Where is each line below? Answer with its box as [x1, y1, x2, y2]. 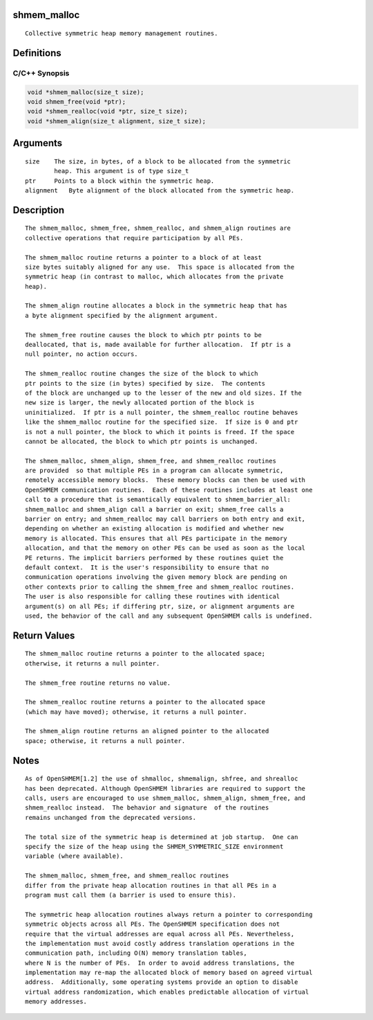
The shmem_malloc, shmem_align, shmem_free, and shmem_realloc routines [25, 457, 276, 465]
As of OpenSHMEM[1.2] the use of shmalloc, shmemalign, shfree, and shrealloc [25, 775, 298, 782]
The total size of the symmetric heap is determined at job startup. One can [25, 833, 298, 841]
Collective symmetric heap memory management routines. [25, 30, 218, 37]
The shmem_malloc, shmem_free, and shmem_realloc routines [25, 872, 229, 879]
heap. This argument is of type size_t [54, 167, 189, 175]
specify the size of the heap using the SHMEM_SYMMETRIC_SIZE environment [25, 843, 284, 851]
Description [12, 204, 65, 216]
